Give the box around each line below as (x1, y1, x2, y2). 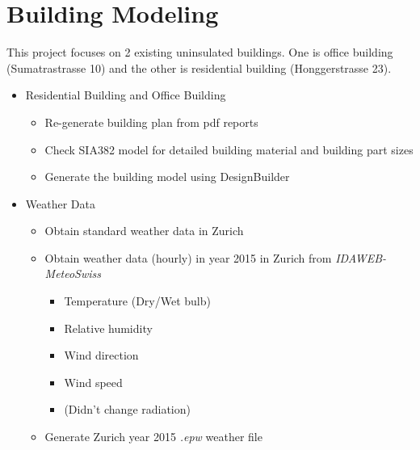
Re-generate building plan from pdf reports (44, 113, 258, 130)
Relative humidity (64, 319, 153, 336)
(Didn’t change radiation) (64, 401, 191, 418)
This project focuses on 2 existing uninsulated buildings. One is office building (6, 44, 393, 61)
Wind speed (64, 373, 123, 390)
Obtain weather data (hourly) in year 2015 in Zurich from (44, 249, 332, 266)
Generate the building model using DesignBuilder (44, 168, 290, 185)
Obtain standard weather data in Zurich (44, 222, 244, 239)
